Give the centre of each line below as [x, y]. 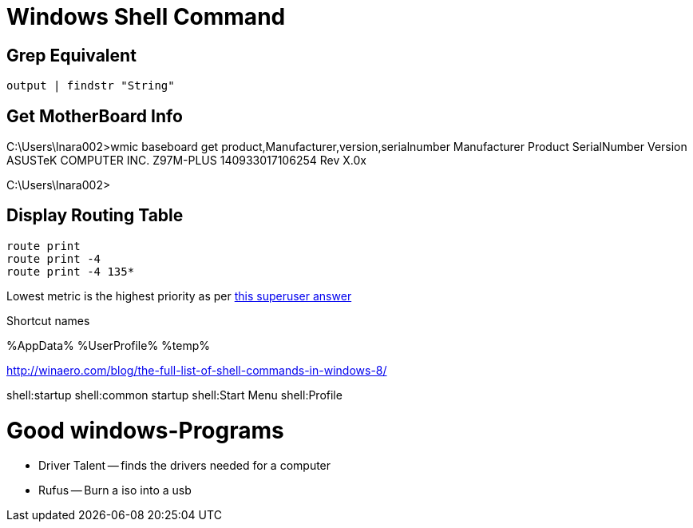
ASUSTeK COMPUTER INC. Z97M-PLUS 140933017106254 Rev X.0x [186, 161]
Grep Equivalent [71, 55]
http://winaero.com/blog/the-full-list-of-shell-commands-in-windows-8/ [197, 370]
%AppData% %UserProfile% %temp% [109, 345]
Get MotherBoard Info [95, 116]
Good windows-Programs [145, 430]
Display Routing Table [95, 216]
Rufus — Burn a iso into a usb [115, 490]
